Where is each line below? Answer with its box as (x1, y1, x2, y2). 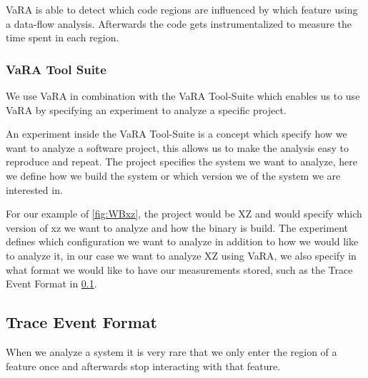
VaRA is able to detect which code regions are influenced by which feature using (6, 2, 358, 16)
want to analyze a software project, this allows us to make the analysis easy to (6, 140, 349, 155)
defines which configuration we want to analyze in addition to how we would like (6, 234, 359, 249)
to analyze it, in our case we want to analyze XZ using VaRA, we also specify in (6, 247, 357, 262)
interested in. (6, 182, 63, 197)
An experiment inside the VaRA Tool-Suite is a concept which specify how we (6, 126, 347, 141)
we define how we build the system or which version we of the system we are (6, 168, 341, 183)
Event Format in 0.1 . (6, 276, 97, 291)
